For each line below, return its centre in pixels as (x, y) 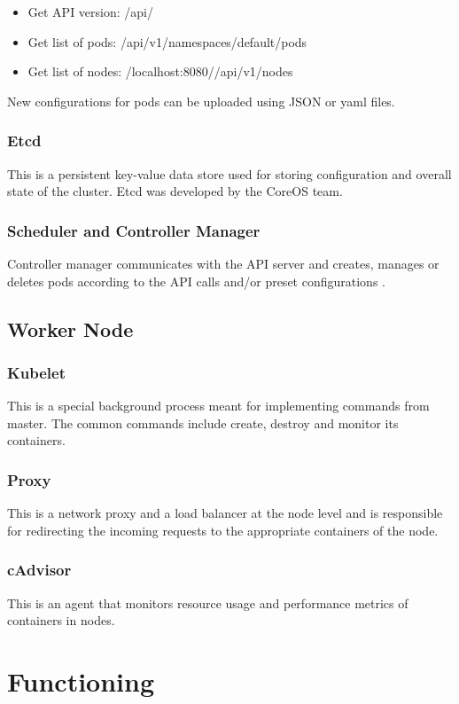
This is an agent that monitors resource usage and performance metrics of (208, 602)
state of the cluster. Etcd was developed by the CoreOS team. (175, 191)
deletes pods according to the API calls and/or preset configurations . (196, 281)
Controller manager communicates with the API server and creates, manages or (223, 263)
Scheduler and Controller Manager (134, 230)
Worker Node (70, 329)
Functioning (81, 681)
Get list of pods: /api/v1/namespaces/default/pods (167, 41)
